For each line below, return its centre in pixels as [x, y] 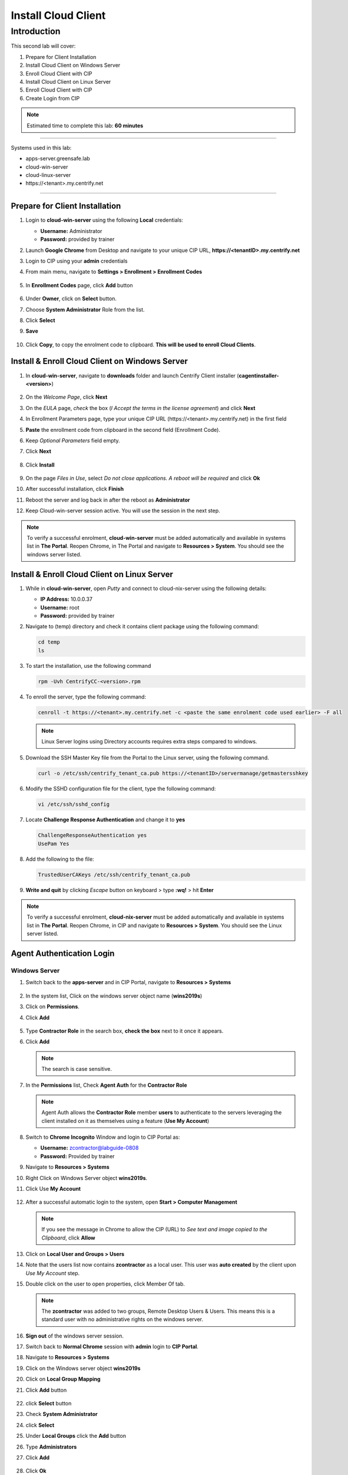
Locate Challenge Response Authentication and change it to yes [105, 820]
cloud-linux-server [48, 175]
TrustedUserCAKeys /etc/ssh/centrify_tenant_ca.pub [114, 874]
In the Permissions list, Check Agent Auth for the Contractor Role [106, 1085]
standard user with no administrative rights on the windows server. [122, 1319]
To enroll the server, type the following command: [86, 697]
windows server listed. [54, 554]
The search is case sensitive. [77, 1069]
